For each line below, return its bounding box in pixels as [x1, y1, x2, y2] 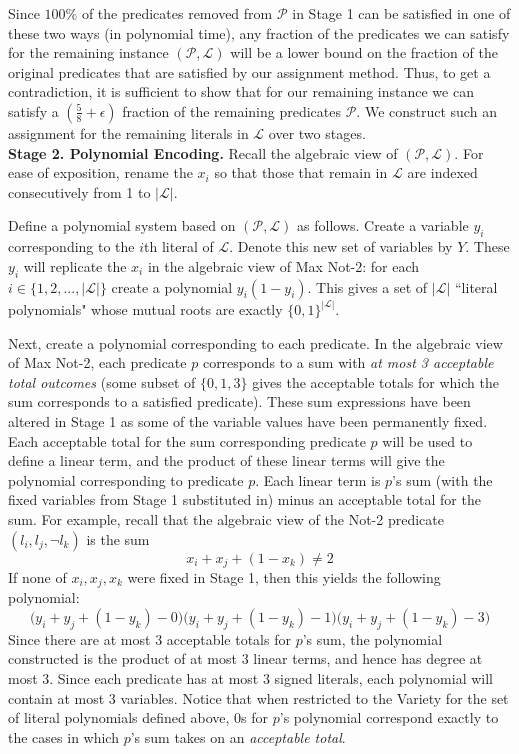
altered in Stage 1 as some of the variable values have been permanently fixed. [8, 410, 488, 431]
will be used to [382, 430, 473, 451]
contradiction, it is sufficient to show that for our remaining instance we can [8, 81, 474, 102]
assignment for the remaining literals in [8, 122, 249, 143]
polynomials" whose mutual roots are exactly [8, 298, 283, 319]
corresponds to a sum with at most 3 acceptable [202, 352, 494, 373]
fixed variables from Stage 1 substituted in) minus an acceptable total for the [8, 489, 481, 510]
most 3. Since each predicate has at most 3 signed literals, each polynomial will [8, 667, 493, 688]
